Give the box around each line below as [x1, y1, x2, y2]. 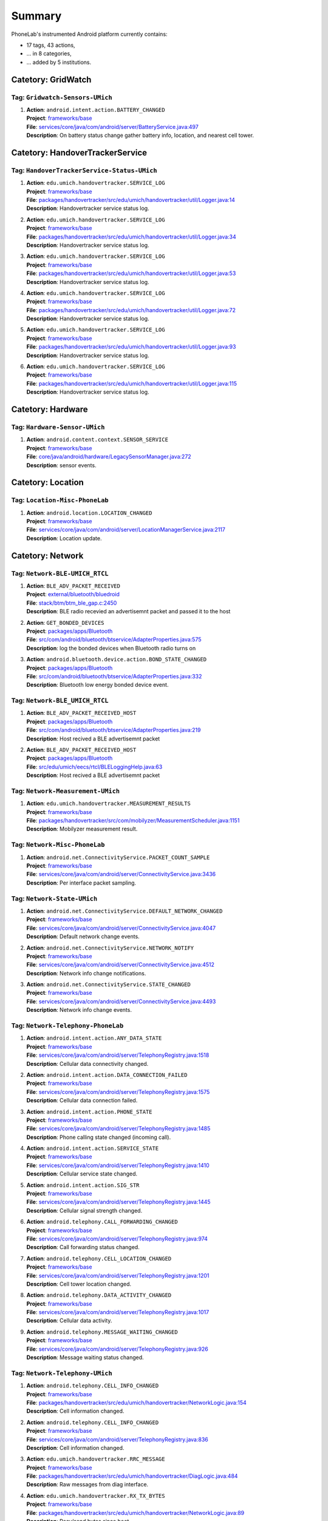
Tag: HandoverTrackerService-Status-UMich [11, 166, 157, 175]
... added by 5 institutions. [26, 58, 92, 66]
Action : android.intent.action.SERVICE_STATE [26, 1144, 159, 1152]
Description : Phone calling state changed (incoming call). [26, 1133, 171, 1141]
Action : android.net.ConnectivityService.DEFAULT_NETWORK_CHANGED [26, 907, 223, 914]
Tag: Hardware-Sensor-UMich [11, 423, 105, 431]
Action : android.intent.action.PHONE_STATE [26, 1108, 152, 1115]
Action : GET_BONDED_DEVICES [26, 619, 104, 626]
